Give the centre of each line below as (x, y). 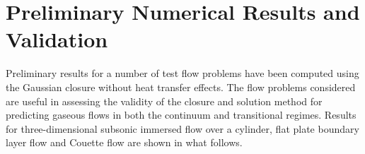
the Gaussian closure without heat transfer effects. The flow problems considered (181, 87)
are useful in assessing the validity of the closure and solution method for (164, 101)
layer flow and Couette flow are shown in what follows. (124, 142)
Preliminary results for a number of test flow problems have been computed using (182, 73)
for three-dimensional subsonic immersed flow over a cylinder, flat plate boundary (182, 128)
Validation (57, 39)
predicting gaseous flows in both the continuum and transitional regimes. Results (181, 115)
